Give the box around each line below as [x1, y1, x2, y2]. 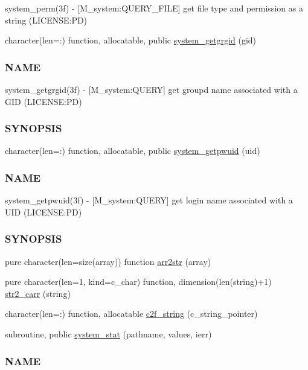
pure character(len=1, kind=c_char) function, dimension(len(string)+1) [5, 275, 272, 288]
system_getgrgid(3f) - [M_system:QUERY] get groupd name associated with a [5, 83, 298, 95]
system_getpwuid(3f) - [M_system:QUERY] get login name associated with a [5, 194, 293, 206]
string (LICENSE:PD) [5, 13, 88, 26]
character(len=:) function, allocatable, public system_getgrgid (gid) [5, 34, 257, 46]
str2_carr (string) [5, 287, 71, 299]
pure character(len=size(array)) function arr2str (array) [5, 255, 211, 267]
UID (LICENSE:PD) [5, 205, 82, 218]
